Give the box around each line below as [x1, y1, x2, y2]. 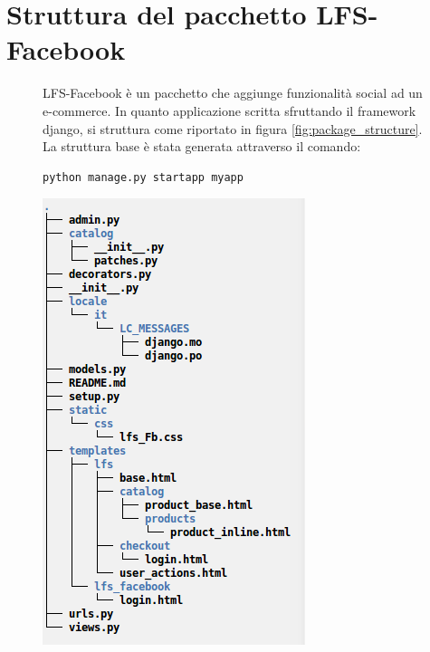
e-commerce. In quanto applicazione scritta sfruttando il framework [43, 101, 416, 120]
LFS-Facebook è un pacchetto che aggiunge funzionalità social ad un [43, 83, 423, 102]
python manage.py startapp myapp [43, 170, 244, 184]
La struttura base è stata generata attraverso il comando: [43, 137, 361, 156]
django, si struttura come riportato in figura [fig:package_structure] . [43, 119, 423, 138]
